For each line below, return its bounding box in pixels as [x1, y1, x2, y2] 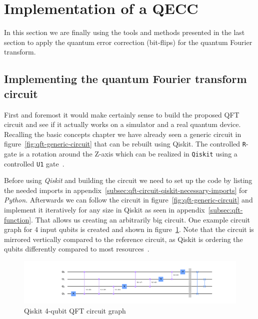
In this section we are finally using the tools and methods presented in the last [4, 27, 245, 37]
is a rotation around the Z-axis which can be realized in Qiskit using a [19, 148, 237, 158]
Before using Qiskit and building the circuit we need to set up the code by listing [4, 175, 252, 185]
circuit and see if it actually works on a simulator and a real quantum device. [4, 119, 241, 129]
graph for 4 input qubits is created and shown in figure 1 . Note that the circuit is [4, 224, 254, 234]
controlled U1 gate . [4, 158, 64, 168]
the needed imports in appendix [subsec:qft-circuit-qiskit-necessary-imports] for [4, 184, 247, 195]
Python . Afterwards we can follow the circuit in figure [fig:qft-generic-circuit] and [4, 194, 253, 205]
